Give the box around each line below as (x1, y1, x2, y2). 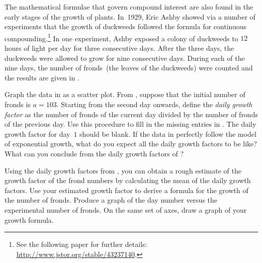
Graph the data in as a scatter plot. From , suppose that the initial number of (5, 89, 245, 100)
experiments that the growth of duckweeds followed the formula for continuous (5, 21, 247, 32)
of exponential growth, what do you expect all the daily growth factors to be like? (5, 138, 257, 149)
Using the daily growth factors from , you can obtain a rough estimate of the (5, 165, 241, 176)
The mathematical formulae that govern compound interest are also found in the (5, 2, 253, 12)
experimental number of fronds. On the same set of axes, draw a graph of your (5, 204, 247, 215)
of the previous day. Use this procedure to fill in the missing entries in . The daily (5, 119, 256, 129)
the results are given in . (5, 72, 79, 82)
